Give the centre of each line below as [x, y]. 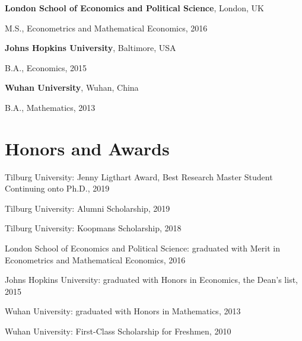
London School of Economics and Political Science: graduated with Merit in [142, 248]
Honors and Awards [87, 148]
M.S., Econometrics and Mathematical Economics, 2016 [106, 28]
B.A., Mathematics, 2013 [50, 107]
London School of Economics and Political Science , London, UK [135, 8]
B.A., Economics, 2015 [46, 67]
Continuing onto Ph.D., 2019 [57, 188]
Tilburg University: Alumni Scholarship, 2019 [88, 208]
